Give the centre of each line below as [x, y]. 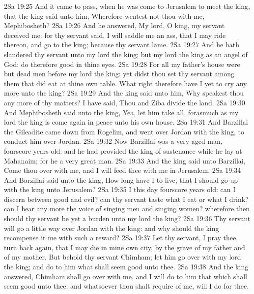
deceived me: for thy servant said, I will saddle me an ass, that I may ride [115, 35]
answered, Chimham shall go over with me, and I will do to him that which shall [126, 276]
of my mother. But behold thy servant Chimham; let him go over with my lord [123, 257]
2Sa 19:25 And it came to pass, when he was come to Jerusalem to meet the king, [127, 6]
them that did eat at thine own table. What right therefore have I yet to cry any [126, 83]
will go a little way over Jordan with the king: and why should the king [112, 228]
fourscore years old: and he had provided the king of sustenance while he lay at [123, 150]
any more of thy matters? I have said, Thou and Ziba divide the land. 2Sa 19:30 [125, 102]
